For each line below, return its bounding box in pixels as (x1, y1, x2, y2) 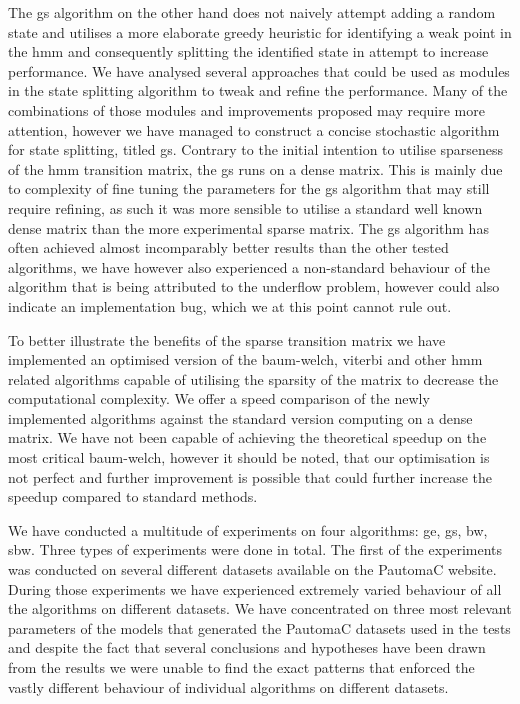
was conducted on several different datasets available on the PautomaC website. (8, 559, 497, 580)
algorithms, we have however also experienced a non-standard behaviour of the (8, 256, 490, 277)
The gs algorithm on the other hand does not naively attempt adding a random (8, 2, 496, 22)
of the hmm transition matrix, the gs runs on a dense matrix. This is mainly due (8, 158, 503, 179)
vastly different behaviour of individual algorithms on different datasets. (8, 676, 449, 697)
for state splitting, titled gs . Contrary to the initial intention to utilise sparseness (8, 139, 504, 160)
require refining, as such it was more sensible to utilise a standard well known (8, 197, 483, 218)
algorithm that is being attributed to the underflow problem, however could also (8, 276, 500, 297)
